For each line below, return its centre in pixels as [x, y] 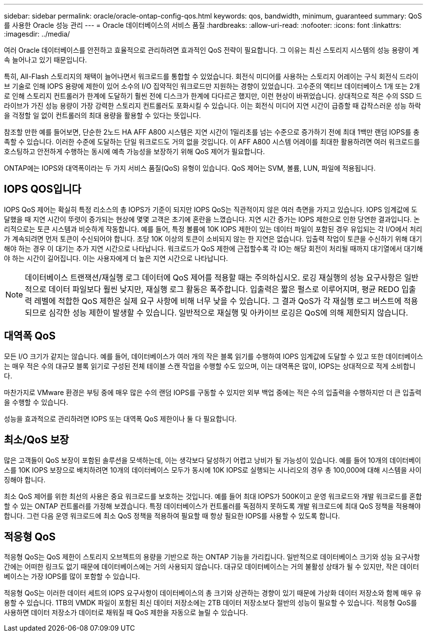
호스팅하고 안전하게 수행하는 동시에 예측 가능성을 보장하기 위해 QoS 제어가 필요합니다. [135, 151]
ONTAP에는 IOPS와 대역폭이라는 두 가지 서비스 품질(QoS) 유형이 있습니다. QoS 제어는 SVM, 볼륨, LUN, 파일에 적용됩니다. [190, 168]
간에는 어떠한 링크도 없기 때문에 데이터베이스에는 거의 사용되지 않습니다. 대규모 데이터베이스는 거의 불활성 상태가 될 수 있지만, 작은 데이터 [212, 567]
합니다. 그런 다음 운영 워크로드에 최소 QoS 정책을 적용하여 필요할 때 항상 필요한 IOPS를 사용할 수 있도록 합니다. [172, 516]
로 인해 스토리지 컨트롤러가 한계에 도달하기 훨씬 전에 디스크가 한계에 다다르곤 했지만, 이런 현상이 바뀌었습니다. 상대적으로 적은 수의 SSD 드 [213, 96]
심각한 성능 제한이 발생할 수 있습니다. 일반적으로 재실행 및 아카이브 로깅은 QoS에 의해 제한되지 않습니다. [228, 312]
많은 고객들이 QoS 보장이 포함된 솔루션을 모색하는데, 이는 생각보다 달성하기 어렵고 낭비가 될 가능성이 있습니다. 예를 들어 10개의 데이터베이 [213, 460]
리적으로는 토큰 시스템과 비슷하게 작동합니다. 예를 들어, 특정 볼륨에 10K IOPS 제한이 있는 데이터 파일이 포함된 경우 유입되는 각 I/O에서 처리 [213, 229]
